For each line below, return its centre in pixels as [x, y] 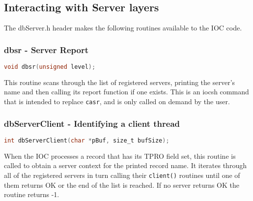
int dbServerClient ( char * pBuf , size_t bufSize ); [87, 140]
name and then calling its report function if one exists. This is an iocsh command [126, 92]
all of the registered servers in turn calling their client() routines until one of [122, 175]
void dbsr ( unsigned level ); [50, 67]
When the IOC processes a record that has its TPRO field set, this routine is [120, 156]
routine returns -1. [32, 194]
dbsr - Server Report [46, 49]
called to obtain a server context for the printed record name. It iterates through [125, 165]
